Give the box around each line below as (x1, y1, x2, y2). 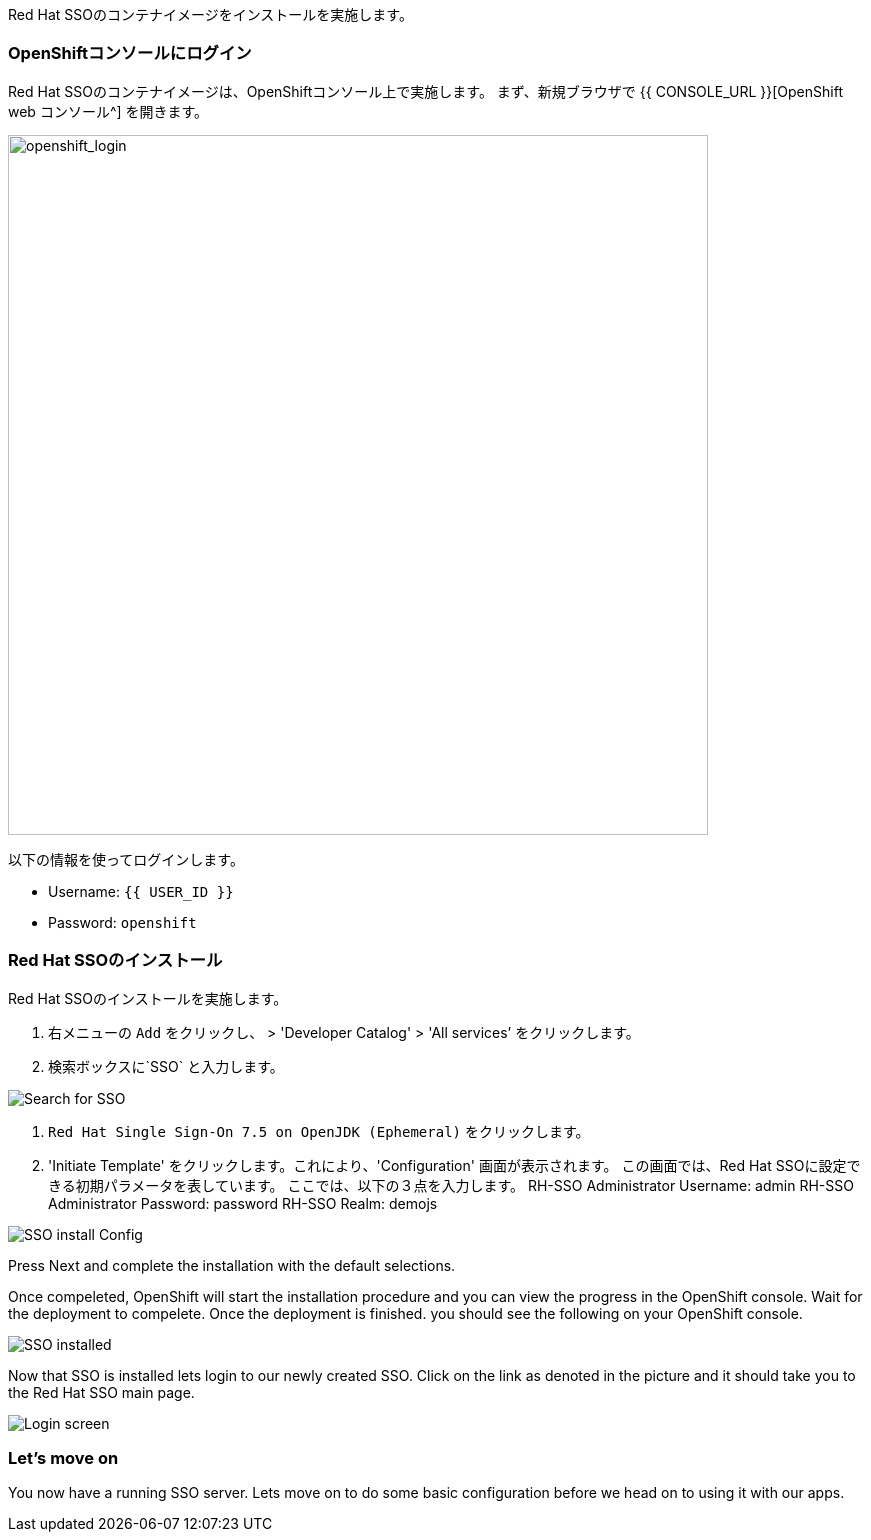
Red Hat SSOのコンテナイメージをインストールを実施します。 (8, 6, 413, 23)
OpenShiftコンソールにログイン (8, 43, 252, 64)
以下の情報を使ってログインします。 (8, 850, 244, 868)
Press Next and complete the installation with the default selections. (8, 1256, 456, 1274)
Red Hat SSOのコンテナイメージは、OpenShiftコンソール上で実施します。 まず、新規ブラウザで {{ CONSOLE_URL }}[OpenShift (8, 82, 843, 100)
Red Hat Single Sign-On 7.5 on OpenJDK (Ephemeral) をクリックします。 (48, 1122, 590, 1140)
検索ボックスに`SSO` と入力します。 (48, 1057, 284, 1075)
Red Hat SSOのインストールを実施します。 (8, 989, 288, 1007)
